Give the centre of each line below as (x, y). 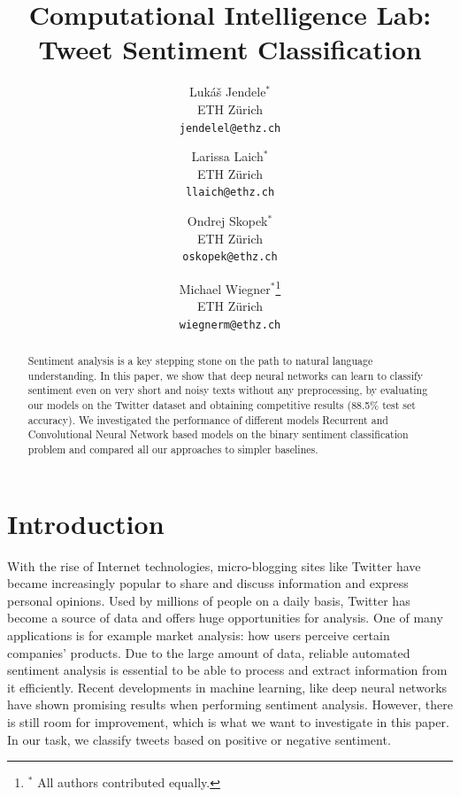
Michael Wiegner (225, 288)
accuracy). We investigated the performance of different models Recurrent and (208, 419)
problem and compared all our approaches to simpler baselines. (173, 449)
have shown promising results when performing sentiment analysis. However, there (230, 704)
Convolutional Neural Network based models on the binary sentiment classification (218, 434)
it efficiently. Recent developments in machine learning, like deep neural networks (227, 687)
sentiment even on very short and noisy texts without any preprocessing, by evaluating (228, 390)
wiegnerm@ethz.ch (230, 325)
